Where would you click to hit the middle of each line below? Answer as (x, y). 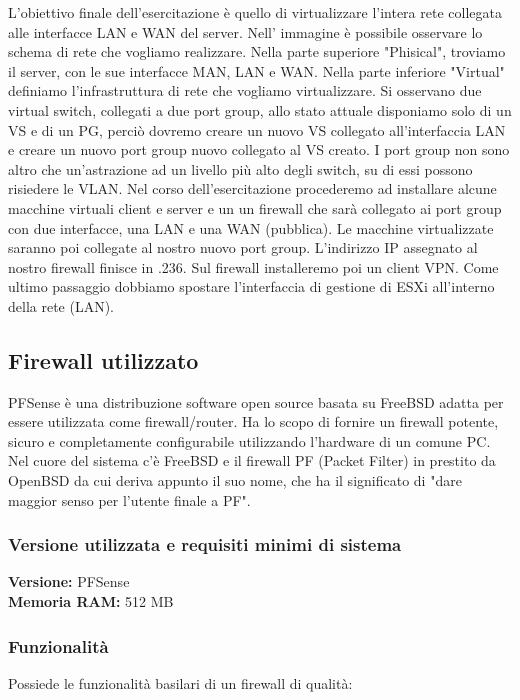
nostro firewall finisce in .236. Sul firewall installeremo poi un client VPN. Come (253, 266)
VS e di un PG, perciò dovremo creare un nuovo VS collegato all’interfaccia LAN (257, 129)
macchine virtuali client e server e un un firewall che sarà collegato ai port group (255, 207)
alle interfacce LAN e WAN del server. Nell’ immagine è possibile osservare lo (245, 31)
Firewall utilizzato (103, 359)
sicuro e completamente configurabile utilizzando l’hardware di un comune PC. (249, 440)
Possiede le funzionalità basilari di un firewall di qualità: (180, 682)
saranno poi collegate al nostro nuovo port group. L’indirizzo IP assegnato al (243, 247)
